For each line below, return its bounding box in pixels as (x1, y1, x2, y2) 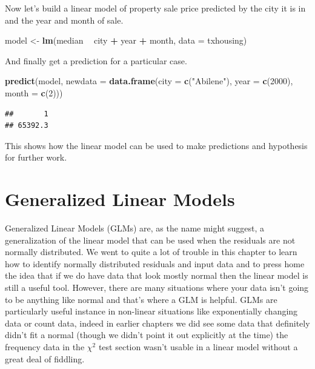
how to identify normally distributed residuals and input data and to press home (5, 257, 305, 270)
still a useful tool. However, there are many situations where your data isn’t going (5, 281, 309, 294)
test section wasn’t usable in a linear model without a (98, 341, 298, 353)
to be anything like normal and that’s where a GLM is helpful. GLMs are (5, 293, 277, 305)
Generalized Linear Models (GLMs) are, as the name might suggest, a (5, 222, 265, 234)
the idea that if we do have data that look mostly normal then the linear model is (5, 269, 308, 282)
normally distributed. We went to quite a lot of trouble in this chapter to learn (5, 245, 297, 258)
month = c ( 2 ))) (5, 86, 63, 99)
